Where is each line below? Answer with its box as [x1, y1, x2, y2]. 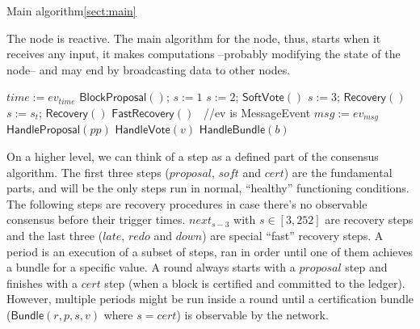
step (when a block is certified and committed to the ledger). [104, 274, 405, 291]
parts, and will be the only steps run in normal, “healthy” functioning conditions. [6, 179, 409, 196]
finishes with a [6, 274, 78, 291]
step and [345, 259, 388, 276]
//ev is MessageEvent [203, 103, 311, 120]
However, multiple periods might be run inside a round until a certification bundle [6, 290, 414, 307]
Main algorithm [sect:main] [6, 2, 136, 19]
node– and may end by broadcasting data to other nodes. [6, 61, 291, 78]
